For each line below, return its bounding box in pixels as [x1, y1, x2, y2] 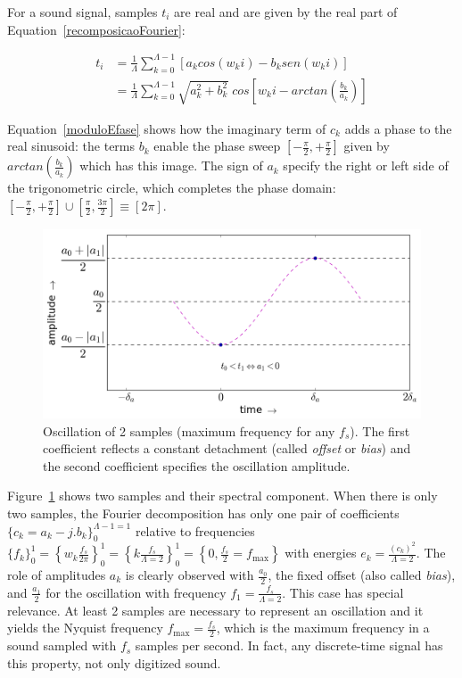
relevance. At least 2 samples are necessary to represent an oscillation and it [7, 600, 424, 619]
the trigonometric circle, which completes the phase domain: [7, 178, 336, 197]
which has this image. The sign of [79, 156, 263, 175]
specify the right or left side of [283, 156, 449, 175]
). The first [350, 421, 410, 440]
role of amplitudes [7, 566, 106, 584]
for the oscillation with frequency [45, 583, 227, 601]
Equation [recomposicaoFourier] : [7, 20, 186, 38]
